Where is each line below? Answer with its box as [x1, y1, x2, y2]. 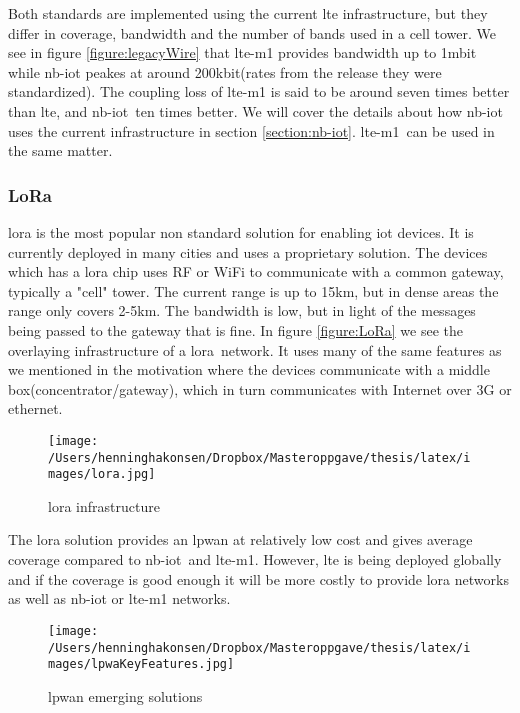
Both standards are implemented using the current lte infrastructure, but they [8, 3, 488, 23]
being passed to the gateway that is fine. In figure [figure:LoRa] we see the [8, 319, 463, 340]
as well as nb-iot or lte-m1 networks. [8, 588, 231, 609]
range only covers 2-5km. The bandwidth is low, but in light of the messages [8, 300, 476, 321]
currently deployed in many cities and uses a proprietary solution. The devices [8, 241, 488, 262]
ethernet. [8, 398, 63, 419]
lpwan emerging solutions [48, 685, 203, 706]
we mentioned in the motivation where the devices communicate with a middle [8, 359, 490, 380]
